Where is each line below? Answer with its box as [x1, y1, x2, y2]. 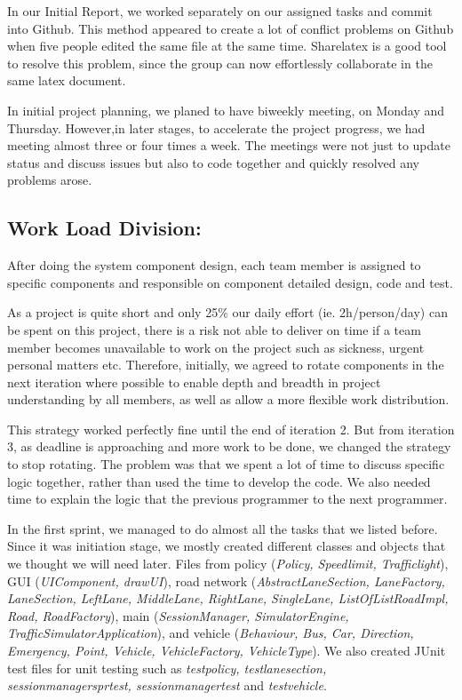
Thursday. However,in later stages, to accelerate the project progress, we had [7, 118, 426, 137]
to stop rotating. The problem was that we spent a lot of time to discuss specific [7, 455, 445, 473]
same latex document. [7, 71, 126, 90]
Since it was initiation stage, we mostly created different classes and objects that [7, 537, 446, 555]
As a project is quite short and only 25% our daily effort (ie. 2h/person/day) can [7, 303, 448, 322]
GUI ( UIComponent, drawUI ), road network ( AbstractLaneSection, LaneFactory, [7, 571, 445, 590]
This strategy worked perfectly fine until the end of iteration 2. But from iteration [7, 419, 455, 438]
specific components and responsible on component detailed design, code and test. [7, 273, 453, 291]
